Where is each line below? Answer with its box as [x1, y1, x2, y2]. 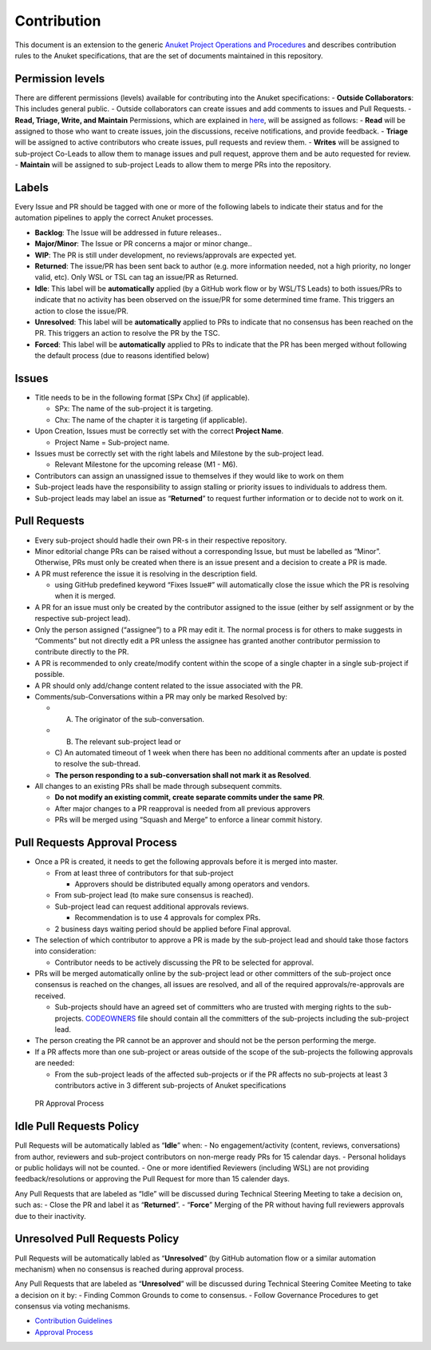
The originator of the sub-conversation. [74, 714, 205, 723]
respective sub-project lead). [34, 614, 131, 623]
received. [34, 991, 66, 1001]
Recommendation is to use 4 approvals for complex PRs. [74, 913, 261, 922]
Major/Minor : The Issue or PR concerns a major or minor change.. [34, 239, 253, 249]
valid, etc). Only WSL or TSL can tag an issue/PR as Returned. [34, 273, 239, 282]
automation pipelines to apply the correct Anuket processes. [14, 213, 214, 223]
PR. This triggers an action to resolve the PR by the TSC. [34, 329, 220, 338]
